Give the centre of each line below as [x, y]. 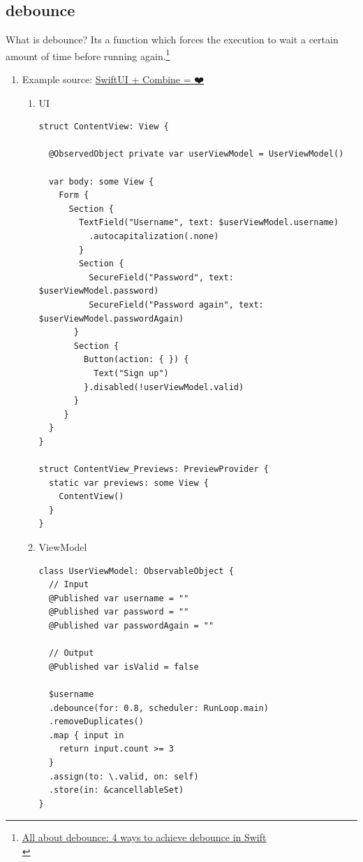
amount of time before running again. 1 [88, 55]
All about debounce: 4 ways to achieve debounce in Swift [144, 837]
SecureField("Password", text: [161, 277]
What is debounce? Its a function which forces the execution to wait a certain [172, 39]
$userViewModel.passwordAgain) [111, 318]
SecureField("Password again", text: [176, 304]
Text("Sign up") [131, 373]
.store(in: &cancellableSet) [116, 790]
